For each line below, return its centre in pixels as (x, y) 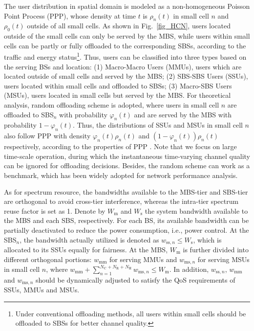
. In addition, (189, 269)
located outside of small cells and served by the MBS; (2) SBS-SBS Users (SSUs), (126, 76)
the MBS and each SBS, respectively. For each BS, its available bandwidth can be (127, 220)
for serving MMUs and (143, 259)
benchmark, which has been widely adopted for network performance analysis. (121, 175)
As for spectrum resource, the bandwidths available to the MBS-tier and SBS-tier (126, 191)
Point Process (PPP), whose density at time (70, 15)
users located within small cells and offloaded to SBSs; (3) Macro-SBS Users (118, 85)
